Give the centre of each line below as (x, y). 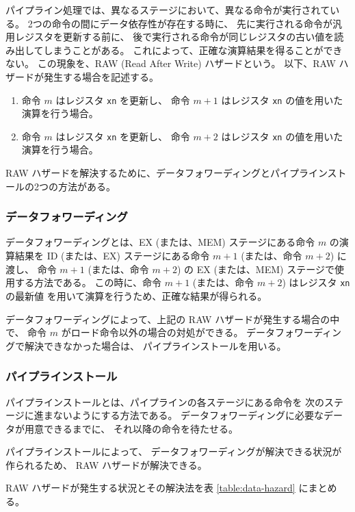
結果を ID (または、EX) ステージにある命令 (112, 256)
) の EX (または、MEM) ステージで (255, 269)
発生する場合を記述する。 (101, 76)
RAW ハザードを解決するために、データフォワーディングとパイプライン (167, 173)
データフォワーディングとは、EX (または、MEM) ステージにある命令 (160, 242)
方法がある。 (87, 186)
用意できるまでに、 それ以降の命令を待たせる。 (131, 428)
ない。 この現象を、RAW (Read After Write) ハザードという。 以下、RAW (171, 63)
